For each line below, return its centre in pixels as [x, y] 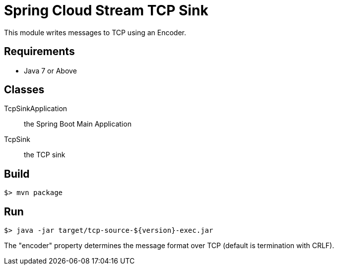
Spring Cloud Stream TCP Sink [106, 10]
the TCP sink [45, 155]
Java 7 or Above [50, 70]
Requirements [39, 52]
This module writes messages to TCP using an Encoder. [95, 32]
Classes [24, 90]
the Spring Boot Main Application [78, 124]
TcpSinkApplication [36, 109]
